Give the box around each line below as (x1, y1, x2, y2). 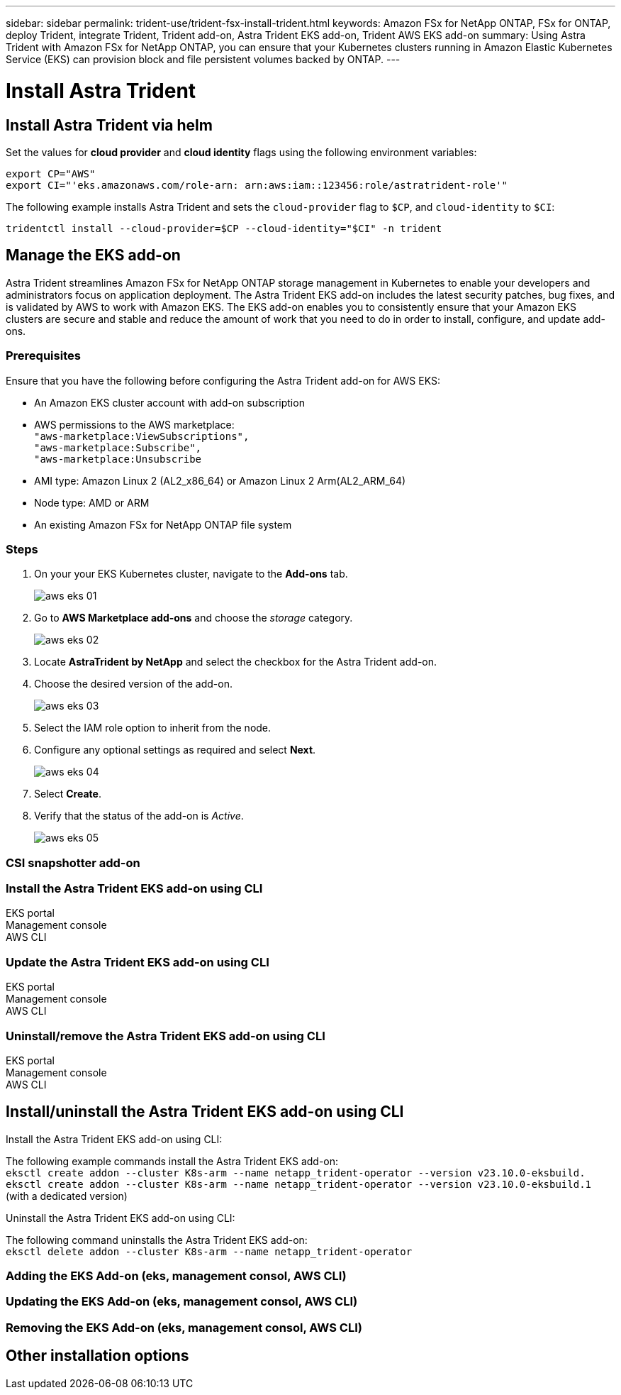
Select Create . (34, 788, 101, 800)
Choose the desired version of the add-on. (34, 678, 233, 690)
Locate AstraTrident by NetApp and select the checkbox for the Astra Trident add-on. (34, 656, 437, 668)
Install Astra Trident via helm (6, 116, 213, 134)
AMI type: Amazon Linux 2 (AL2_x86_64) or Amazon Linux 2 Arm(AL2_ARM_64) (34, 474, 406, 487)
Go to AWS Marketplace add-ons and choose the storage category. (34, 612, 353, 624)
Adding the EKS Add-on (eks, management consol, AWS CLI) (6, 1269, 347, 1284)
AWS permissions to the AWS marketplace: (34, 418, 235, 431)
